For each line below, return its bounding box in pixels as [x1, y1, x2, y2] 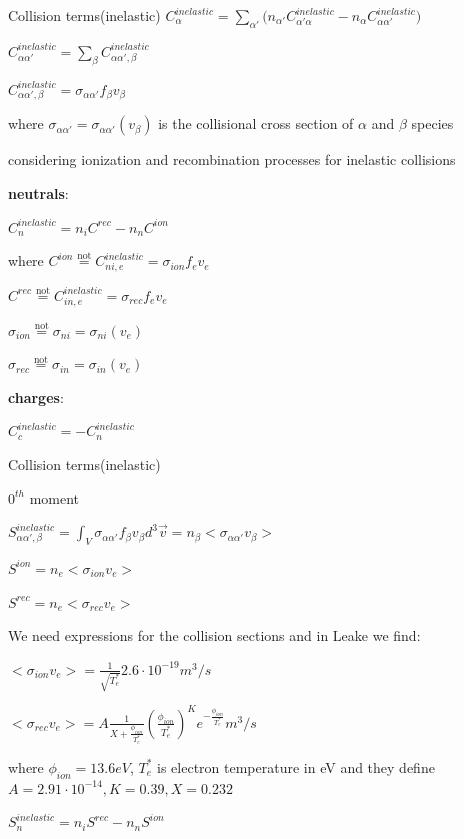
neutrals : [8, 182, 69, 203]
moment [29, 487, 80, 508]
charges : [8, 386, 64, 407]
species [411, 113, 454, 134]
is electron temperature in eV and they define [157, 756, 435, 777]
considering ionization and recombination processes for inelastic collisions [8, 149, 456, 170]
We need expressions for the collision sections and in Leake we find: [8, 625, 421, 646]
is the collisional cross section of [158, 113, 354, 134]
